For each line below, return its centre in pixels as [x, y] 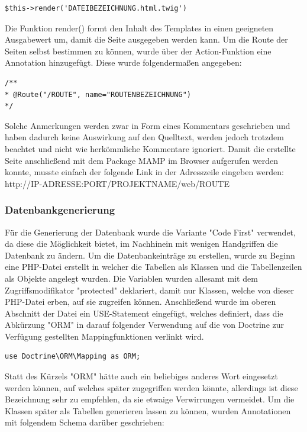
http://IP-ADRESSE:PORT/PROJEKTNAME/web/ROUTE [117, 183]
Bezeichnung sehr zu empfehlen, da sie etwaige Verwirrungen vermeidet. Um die [150, 399]
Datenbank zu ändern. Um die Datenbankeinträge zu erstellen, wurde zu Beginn [150, 255]
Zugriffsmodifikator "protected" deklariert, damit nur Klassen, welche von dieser [150, 290]
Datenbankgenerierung [60, 210]
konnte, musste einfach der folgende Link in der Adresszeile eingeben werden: [144, 172]
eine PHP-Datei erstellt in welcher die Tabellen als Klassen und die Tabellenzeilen [153, 267]
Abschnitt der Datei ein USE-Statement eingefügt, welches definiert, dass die [144, 313]
